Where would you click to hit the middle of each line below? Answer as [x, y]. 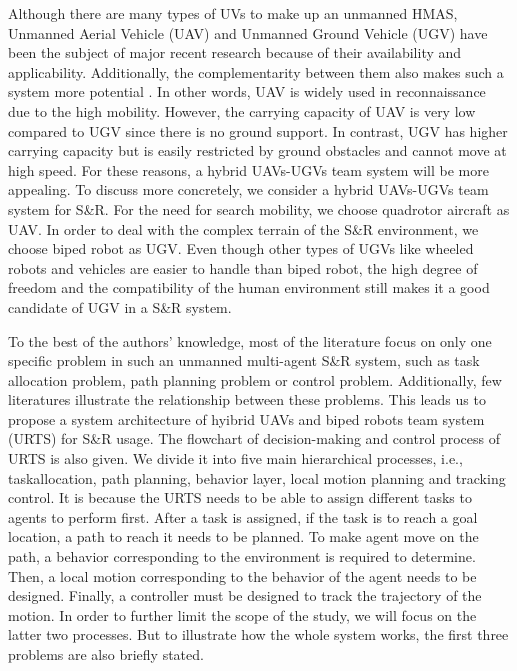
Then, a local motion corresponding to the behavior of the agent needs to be [242, 575]
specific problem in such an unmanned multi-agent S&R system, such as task [244, 360]
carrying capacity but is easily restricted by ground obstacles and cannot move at [257, 150]
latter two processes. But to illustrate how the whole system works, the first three [258, 634]
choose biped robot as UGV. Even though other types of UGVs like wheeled [241, 248]
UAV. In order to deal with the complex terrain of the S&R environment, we [243, 228]
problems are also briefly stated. [106, 654]
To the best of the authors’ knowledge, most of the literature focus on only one [250, 340]
